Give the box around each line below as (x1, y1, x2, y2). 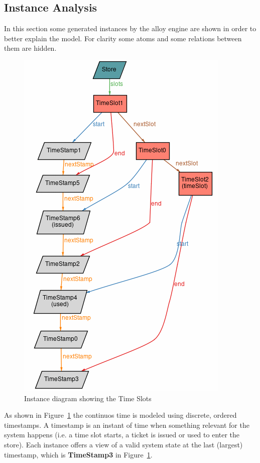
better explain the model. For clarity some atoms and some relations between (4, 33, 242, 43)
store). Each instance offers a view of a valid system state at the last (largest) (4, 439, 243, 449)
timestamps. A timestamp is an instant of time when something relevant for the (4, 419, 249, 430)
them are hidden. (4, 43, 57, 53)
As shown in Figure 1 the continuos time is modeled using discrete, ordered (4, 410, 237, 420)
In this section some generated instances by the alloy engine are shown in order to (4, 23, 256, 34)
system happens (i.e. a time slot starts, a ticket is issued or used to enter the (4, 429, 240, 440)
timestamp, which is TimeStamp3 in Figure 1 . (4, 449, 153, 459)
